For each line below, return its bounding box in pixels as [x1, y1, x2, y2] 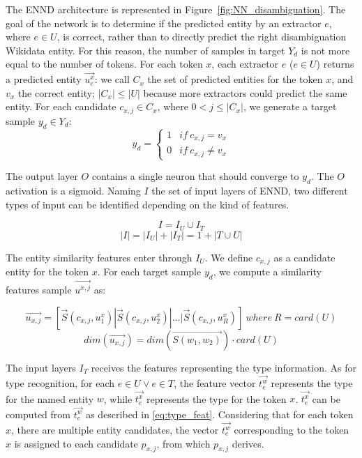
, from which [156, 436, 211, 450]
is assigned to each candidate [14, 436, 138, 450]
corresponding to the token [234, 422, 349, 436]
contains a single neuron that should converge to [91, 169, 299, 183]
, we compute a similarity [213, 264, 322, 279]
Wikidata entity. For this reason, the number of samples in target [6, 43, 285, 57]
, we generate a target [243, 99, 337, 114]
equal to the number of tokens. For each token [6, 56, 203, 71]
